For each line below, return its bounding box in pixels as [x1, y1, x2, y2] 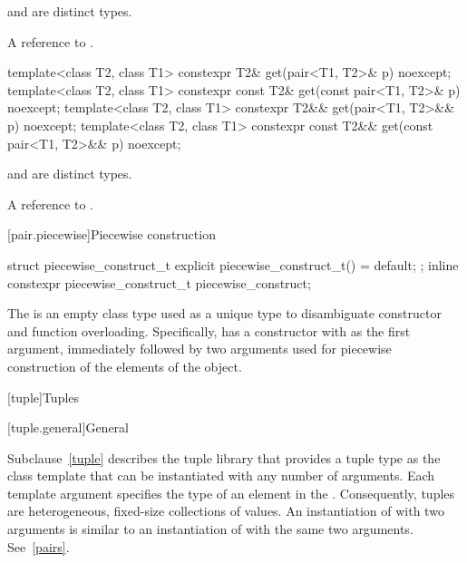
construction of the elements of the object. [7, 356, 242, 375]
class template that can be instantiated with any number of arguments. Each [7, 466, 435, 485]
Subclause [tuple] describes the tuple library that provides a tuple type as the [7, 448, 441, 467]
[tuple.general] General [7, 418, 129, 437]
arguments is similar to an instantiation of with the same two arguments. [7, 519, 413, 539]
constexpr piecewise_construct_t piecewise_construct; [7, 273, 311, 292]
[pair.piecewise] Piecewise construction [7, 225, 216, 244]
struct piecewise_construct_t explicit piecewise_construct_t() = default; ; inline [7, 255, 459, 274]
